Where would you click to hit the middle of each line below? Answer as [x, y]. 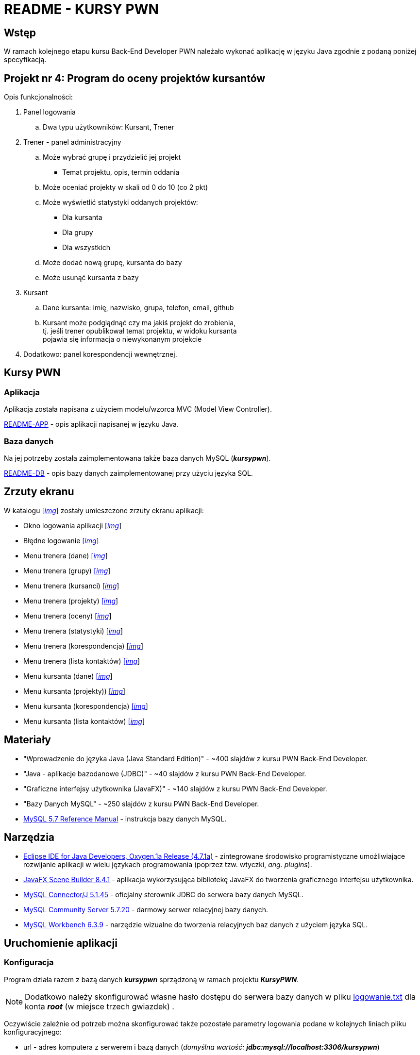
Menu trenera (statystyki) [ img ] [73, 631]
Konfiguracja [29, 963]
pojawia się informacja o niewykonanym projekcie [122, 339]
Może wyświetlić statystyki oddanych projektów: [120, 202]
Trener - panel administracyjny [72, 142]
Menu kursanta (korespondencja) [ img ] [86, 706]
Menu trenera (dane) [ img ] [66, 555]
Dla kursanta [82, 218]
